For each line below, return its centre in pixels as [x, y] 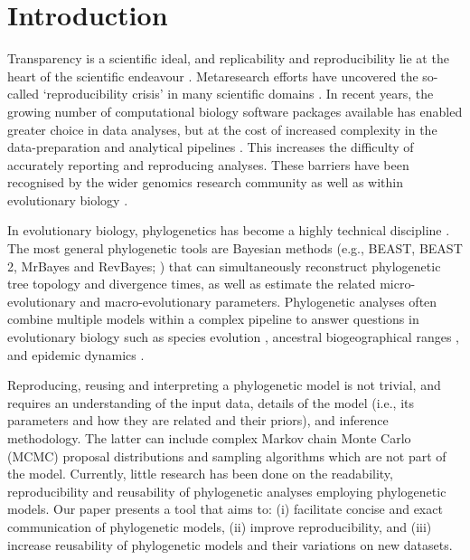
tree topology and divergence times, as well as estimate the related [192, 284]
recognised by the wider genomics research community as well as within [205, 182]
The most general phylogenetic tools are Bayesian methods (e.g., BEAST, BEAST [235, 248]
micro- [398, 284]
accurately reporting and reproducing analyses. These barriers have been [208, 164]
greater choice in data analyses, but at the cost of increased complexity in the [222, 129]
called [23, 94]
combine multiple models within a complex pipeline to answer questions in [213, 319]
